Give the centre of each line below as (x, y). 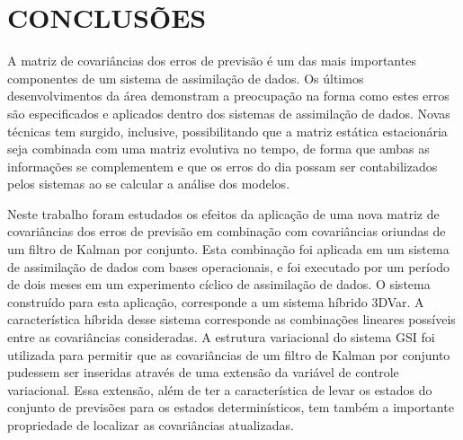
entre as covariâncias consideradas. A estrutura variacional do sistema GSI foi (221, 337)
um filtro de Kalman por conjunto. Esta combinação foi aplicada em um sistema (228, 249)
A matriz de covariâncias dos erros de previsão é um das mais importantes (212, 61)
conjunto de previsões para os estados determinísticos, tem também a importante (231, 407)
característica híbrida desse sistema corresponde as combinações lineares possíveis (231, 319)
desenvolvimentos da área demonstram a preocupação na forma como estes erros (228, 96)
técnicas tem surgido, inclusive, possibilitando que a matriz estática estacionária (227, 131)
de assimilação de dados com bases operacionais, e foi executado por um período (229, 266)
